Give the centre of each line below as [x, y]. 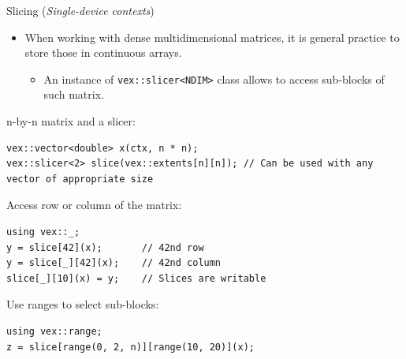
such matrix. [74, 94]
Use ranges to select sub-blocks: [83, 304]
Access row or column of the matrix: [94, 205]
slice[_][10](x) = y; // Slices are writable [136, 278]
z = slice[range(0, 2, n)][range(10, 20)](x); [130, 347]
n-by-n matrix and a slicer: [71, 121]
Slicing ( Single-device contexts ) [80, 10]
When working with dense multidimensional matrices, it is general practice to [212, 37]
